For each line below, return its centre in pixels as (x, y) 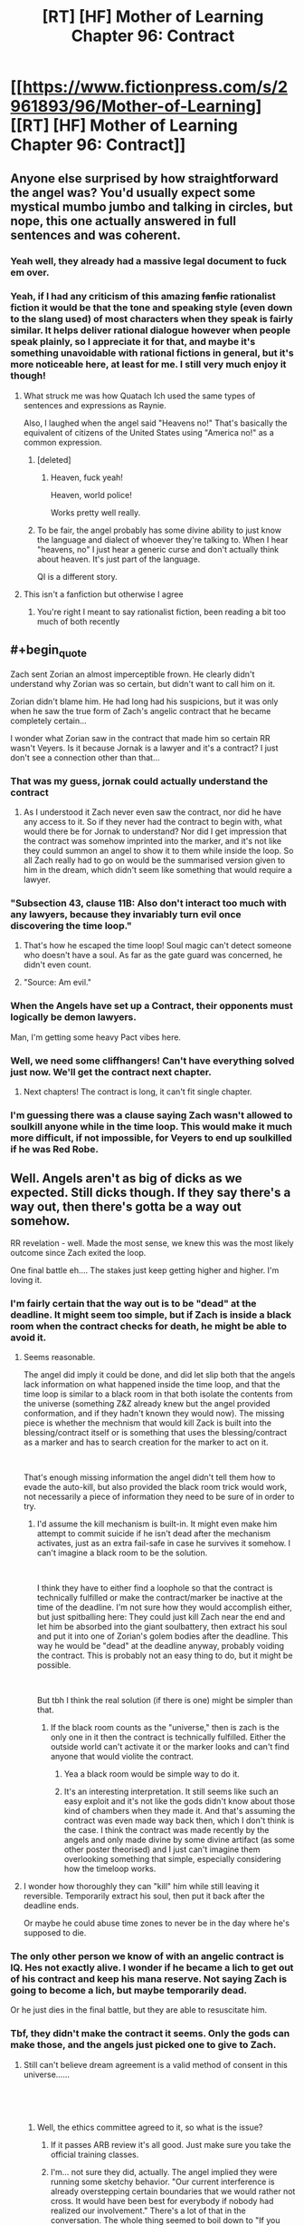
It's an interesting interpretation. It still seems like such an (171, 1792)
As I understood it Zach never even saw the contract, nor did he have (152, 812)
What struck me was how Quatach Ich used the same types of (139, 396)
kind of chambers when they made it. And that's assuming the (180, 1811)
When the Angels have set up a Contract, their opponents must (152, 1006)
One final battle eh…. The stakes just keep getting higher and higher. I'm (145, 1270)
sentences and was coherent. (96, 235)
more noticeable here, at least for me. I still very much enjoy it (148, 365)
